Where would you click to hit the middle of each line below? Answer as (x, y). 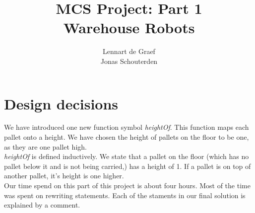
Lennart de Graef (129, 51)
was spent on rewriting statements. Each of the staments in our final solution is (125, 195)
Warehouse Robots (129, 27)
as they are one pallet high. (45, 146)
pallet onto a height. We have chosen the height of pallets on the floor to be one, (127, 137)
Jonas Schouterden (129, 61)
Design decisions (61, 103)
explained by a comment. (42, 205)
